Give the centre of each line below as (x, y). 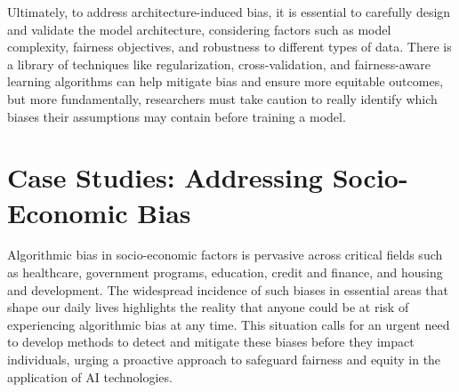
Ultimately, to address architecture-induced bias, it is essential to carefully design (229, 12)
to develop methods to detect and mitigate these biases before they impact (211, 342)
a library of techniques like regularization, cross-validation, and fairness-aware (219, 64)
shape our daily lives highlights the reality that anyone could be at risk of (208, 307)
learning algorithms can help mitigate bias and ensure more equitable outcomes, (225, 81)
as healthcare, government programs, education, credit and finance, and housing (225, 272)
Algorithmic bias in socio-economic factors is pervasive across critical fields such (225, 255)
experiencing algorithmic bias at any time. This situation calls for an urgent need (229, 324)
